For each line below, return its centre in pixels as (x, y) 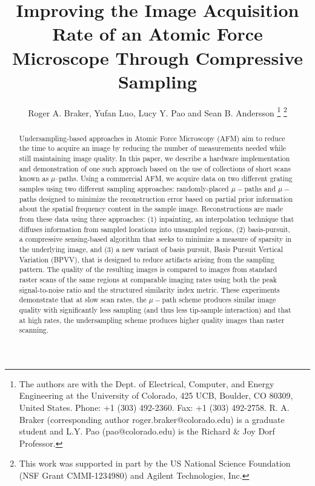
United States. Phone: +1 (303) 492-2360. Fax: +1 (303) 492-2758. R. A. (154, 408)
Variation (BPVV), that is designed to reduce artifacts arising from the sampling (147, 259)
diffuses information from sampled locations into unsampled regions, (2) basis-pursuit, (154, 229)
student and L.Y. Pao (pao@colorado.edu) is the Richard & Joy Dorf (147, 431)
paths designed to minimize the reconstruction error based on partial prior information (156, 198)
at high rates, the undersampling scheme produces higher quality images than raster (152, 320)
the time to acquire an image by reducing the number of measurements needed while (152, 148)
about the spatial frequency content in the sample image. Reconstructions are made (151, 209)
